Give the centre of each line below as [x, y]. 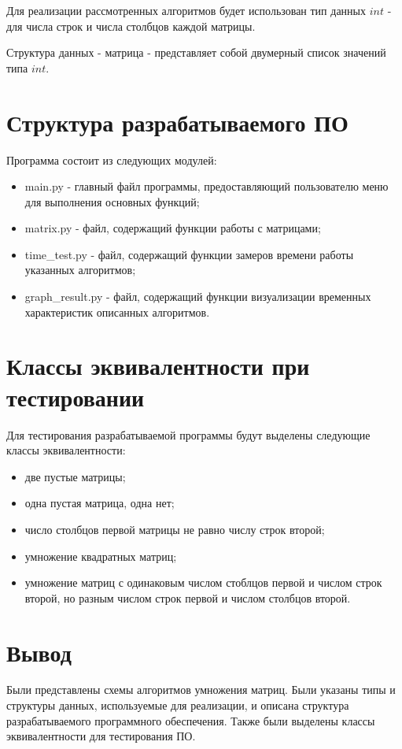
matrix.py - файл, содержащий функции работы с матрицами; [173, 228]
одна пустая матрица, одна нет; [100, 503]
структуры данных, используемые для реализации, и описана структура [178, 705]
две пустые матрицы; [75, 476]
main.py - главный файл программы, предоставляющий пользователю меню [207, 186]
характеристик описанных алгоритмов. [117, 311]
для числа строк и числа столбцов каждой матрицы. [131, 26]
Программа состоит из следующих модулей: [112, 159]
